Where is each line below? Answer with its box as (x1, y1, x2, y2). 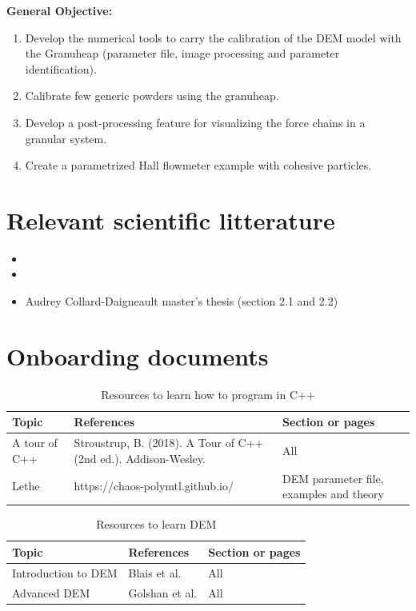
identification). (25, 60, 97, 77)
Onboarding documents (6, 339, 269, 372)
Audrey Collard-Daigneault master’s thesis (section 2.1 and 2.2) (25, 293, 338, 309)
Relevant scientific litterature (6, 203, 335, 236)
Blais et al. (128, 564, 182, 581)
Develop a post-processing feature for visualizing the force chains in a (25, 114, 366, 130)
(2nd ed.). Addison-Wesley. (74, 449, 206, 466)
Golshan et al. (128, 584, 198, 601)
